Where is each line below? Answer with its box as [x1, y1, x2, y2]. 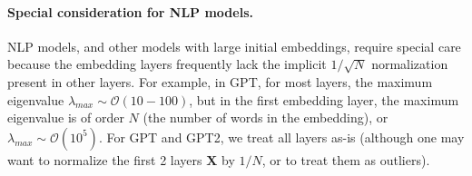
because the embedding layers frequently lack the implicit [7, 54, 327, 73]
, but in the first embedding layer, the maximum [189, 90, 459, 109]
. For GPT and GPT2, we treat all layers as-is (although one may [98, 127, 465, 146]
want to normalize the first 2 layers [7, 150, 202, 169]
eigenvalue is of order [7, 108, 124, 127]
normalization [371, 54, 448, 73]
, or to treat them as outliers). [261, 150, 430, 169]
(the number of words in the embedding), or [143, 108, 388, 127]
